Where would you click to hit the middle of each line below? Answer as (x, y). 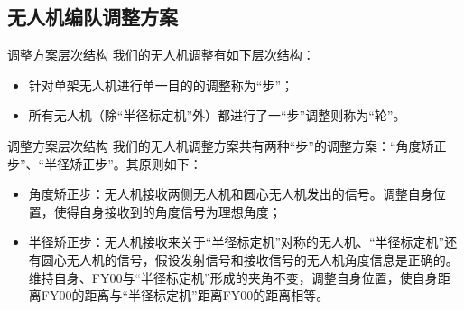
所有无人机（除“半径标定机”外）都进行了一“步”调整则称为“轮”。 (217, 115)
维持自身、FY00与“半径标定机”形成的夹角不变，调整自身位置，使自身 (233, 277)
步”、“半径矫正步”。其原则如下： (105, 163)
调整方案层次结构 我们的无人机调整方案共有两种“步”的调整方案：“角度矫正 (227, 145)
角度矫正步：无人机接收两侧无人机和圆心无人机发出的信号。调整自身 (231, 194)
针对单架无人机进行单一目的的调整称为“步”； (161, 85)
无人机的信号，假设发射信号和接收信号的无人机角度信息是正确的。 (262, 259)
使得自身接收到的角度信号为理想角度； (167, 211)
